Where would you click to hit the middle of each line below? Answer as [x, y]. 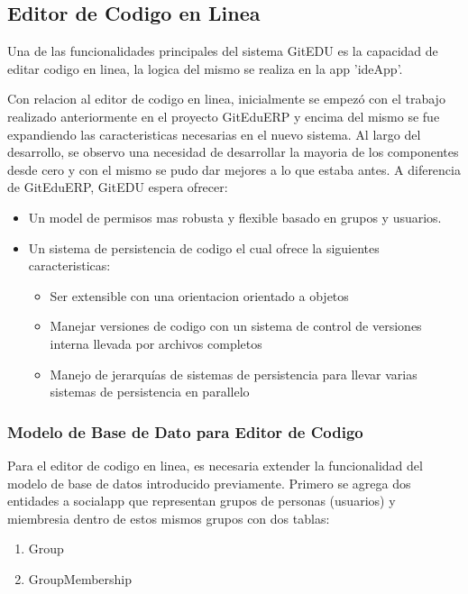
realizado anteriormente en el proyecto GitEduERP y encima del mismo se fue [224, 116]
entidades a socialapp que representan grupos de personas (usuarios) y [202, 501]
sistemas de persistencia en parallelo [150, 392]
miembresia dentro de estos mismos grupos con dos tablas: [169, 518]
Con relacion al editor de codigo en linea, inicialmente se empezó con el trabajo [226, 99]
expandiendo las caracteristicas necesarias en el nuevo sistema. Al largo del [214, 134]
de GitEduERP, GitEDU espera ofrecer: [118, 187]
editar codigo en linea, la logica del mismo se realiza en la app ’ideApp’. [205, 68]
